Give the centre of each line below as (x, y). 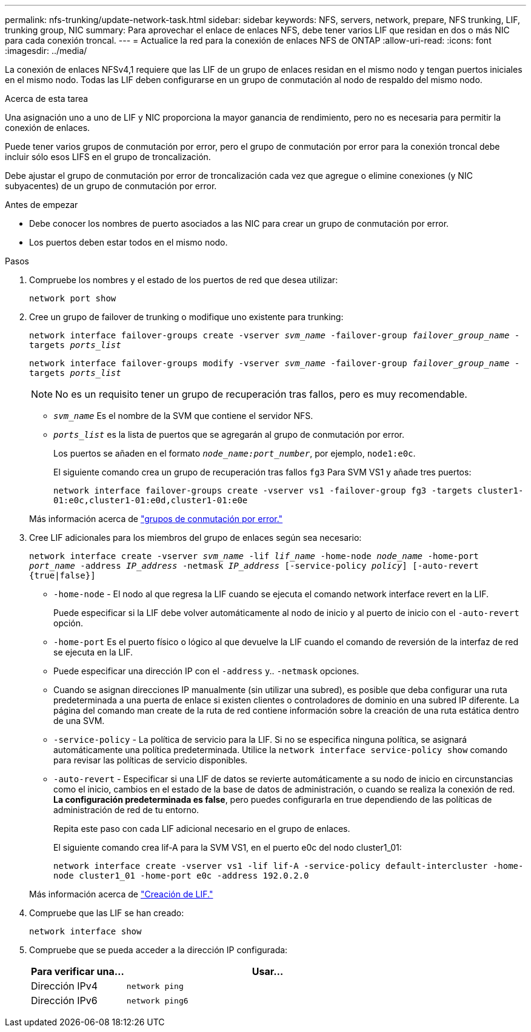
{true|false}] (62, 575)
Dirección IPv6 (64, 1000)
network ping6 (157, 1000)
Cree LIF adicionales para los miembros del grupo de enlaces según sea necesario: (195, 538)
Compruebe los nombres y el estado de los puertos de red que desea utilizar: (184, 280)
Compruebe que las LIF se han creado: (107, 913)
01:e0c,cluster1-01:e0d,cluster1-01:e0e (151, 500)
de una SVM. (79, 721)
